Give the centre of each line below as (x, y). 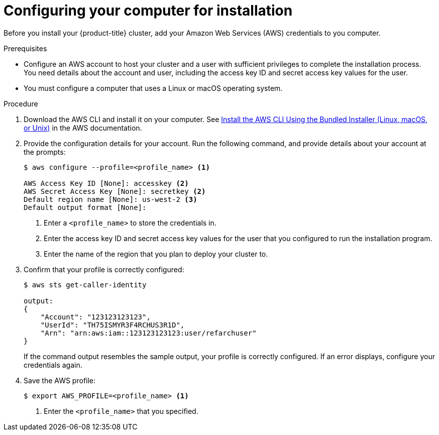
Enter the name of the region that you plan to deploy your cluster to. (156, 254)
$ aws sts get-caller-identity (85, 285)
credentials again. (53, 365)
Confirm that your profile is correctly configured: (104, 269)
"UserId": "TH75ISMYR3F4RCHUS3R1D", (113, 325)
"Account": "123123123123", (95, 317)
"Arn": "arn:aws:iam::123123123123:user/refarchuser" (148, 333)
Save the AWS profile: (60, 380)
